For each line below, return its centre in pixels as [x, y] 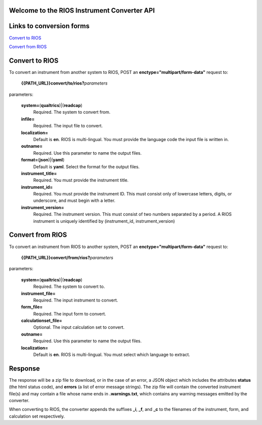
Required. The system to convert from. [72, 112]
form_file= [32, 307]
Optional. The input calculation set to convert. [79, 327]
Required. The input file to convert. [68, 126]
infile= [28, 119]
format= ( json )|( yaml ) [43, 160]
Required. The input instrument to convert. [76, 300]
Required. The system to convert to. [69, 286]
